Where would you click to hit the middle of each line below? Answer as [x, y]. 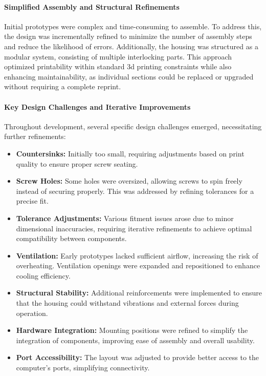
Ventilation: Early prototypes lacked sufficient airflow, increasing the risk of [137, 255]
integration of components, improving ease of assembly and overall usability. [135, 340]
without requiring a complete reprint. [63, 86]
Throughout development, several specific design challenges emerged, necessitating [133, 126]
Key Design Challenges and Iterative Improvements [97, 106]
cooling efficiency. [43, 275]
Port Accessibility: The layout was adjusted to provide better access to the [138, 357]
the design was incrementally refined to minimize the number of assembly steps [128, 36]
